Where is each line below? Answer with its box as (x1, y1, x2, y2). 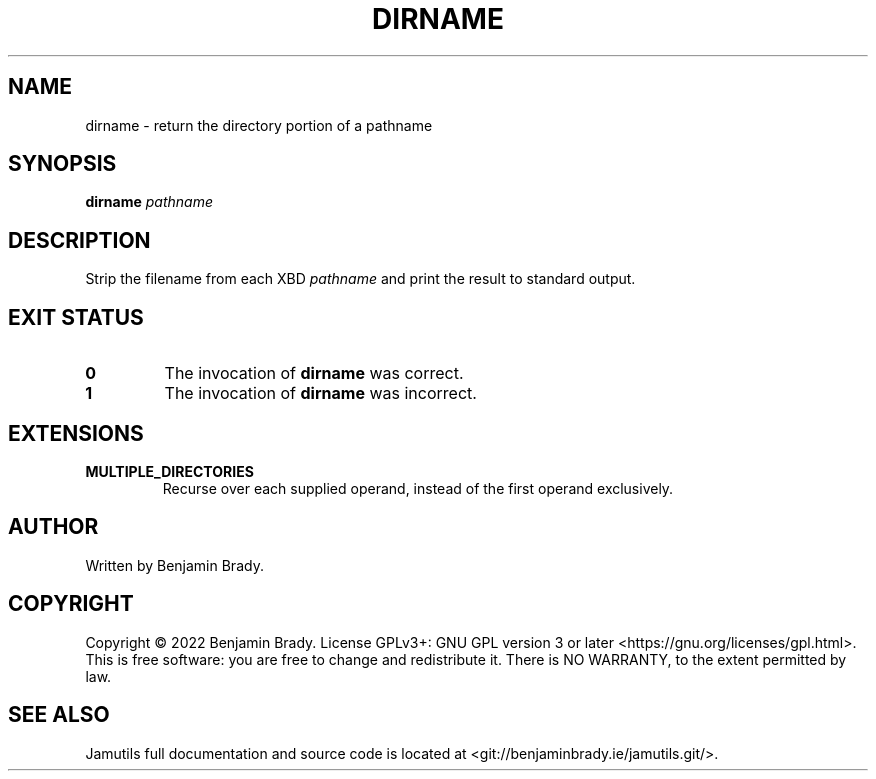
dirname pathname (85, 193, 213, 211)
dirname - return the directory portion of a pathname (85, 116, 433, 134)
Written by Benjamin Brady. (85, 556, 264, 574)
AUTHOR (8, 514, 99, 540)
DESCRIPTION (8, 227, 151, 253)
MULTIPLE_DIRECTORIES (85, 462, 254, 480)
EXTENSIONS (8, 420, 144, 446)
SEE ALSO (8, 702, 110, 728)
